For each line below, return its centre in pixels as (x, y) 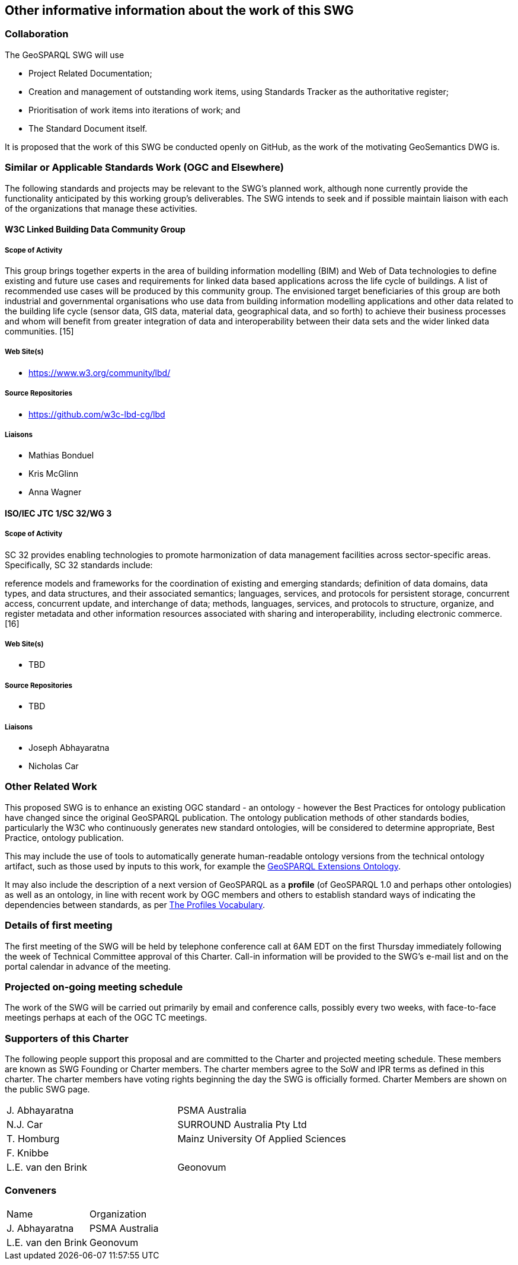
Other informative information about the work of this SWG (179, 10)
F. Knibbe (28, 1153)
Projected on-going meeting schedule (94, 987)
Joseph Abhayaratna (69, 748)
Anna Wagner (55, 492)
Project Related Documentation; (90, 73)
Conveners (31, 1191)
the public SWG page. (47, 1089)
